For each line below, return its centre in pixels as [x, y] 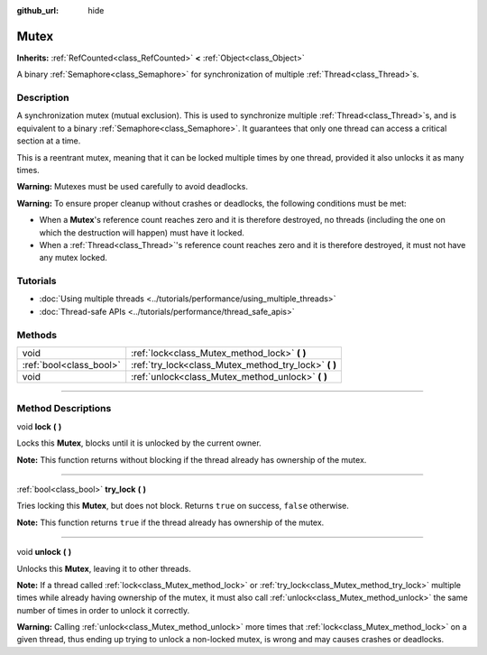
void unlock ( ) [44, 552]
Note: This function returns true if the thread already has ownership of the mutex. [170, 522]
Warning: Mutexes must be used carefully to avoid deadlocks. [132, 187]
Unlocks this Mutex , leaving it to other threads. [104, 568]
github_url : [37, 10]
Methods [37, 335]
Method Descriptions [64, 409]
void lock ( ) [39, 426]
